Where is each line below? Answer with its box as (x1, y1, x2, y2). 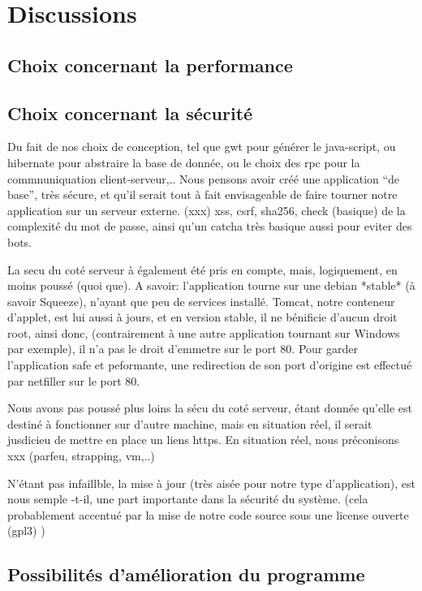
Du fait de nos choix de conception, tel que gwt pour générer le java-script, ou (7, 138, 396, 155)
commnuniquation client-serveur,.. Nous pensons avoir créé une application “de (7, 170, 400, 187)
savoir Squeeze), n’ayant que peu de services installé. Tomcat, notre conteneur (7, 292, 395, 309)
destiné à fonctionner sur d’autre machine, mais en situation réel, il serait (7, 415, 372, 432)
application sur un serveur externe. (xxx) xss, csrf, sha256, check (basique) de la (7, 201, 406, 218)
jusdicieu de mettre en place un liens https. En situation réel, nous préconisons (7, 431, 399, 448)
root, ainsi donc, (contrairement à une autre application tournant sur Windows (7, 324, 400, 341)
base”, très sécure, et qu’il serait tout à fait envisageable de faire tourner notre (7, 186, 398, 203)
